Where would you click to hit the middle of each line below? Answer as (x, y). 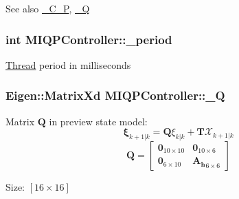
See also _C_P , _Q (48, 8)
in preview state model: (98, 121)
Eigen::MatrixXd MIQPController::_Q (115, 95)
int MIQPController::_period (89, 39)
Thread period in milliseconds (68, 64)
